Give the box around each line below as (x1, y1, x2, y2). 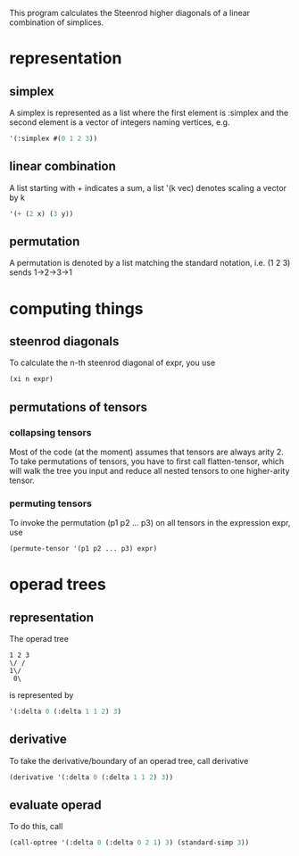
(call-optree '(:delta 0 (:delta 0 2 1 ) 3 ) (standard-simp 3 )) (9, 838, 250, 847)
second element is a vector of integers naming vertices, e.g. (9, 117, 230, 128)
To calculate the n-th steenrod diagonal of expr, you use (9, 357, 216, 369)
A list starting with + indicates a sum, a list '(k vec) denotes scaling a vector (9, 182, 287, 193)
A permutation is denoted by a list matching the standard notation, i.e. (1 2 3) (9, 258, 291, 269)
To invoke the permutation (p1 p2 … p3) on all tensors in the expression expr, (9, 518, 291, 528)
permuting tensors (9, 497, 92, 510)
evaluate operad (9, 798, 102, 813)
